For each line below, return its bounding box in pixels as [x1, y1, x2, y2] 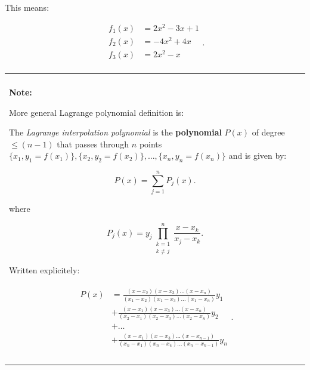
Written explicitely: [9, 264, 80, 276]
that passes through [57, 137, 129, 150]
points [139, 137, 162, 150]
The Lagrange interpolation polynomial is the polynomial [9, 126, 222, 138]
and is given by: [228, 149, 287, 162]
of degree [252, 126, 285, 138]
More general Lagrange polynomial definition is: [9, 106, 184, 118]
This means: [5, 1, 49, 13]
